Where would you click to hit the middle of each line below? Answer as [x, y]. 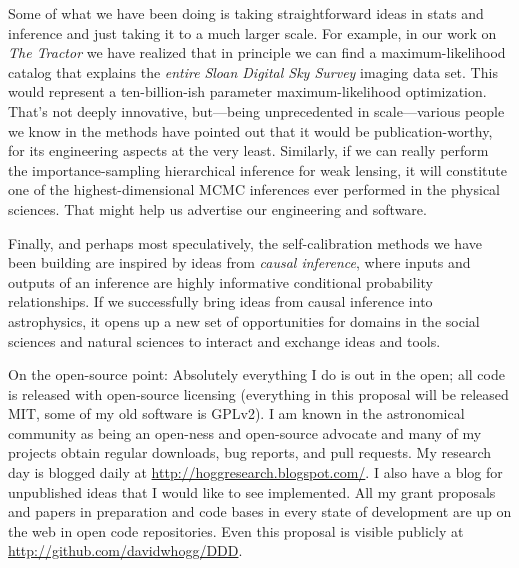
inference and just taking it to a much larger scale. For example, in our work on [252, 32]
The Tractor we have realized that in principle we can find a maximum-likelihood [257, 52]
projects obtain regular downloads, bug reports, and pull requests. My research [250, 452]
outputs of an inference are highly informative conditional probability [220, 281]
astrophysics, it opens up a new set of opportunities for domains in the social [244, 320]
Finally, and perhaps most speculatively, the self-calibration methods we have [245, 242]
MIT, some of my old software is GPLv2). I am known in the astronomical [236, 413]
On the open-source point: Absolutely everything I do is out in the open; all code [256, 374]
